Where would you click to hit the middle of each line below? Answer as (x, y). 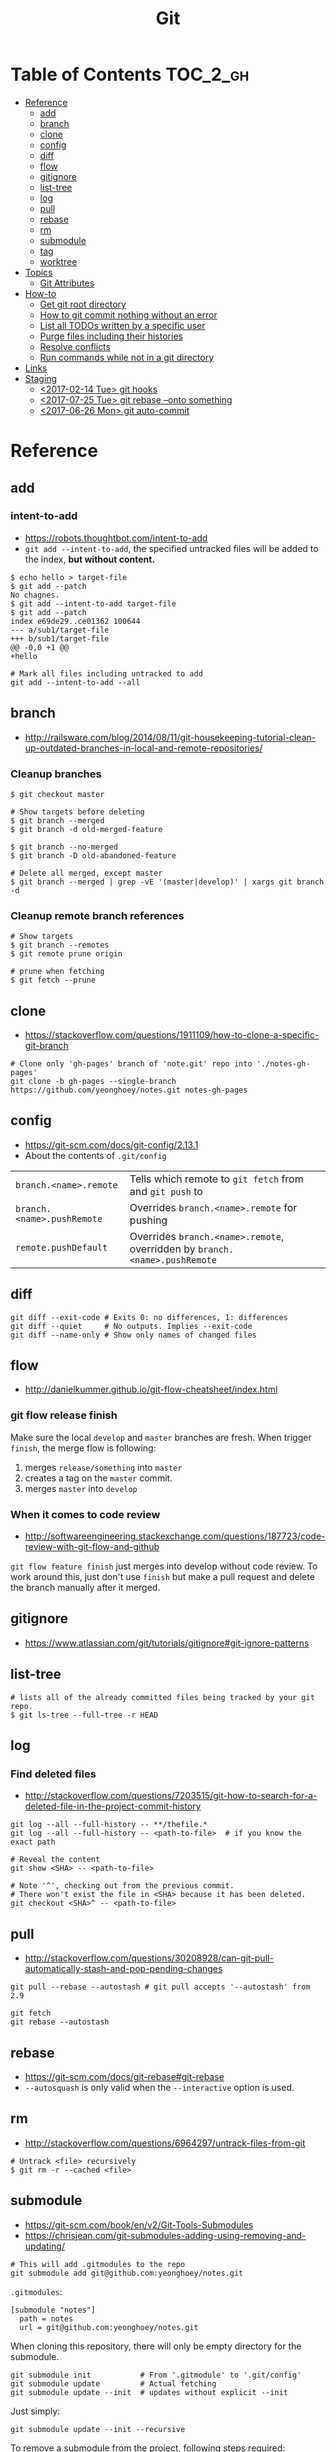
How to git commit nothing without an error (128, 314)
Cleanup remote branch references (97, 915)
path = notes (46, 2318)
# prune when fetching (57, 972)
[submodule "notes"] (53, 2310)
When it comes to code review (85, 1514)
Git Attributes (67, 283)
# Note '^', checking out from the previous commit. (122, 1886)
